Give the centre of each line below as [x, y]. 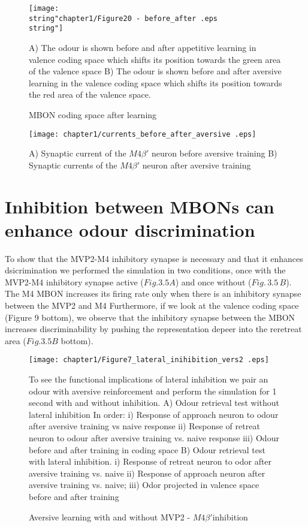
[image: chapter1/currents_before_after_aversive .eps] [143, 134]
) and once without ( [213, 281]
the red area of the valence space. [90, 94]
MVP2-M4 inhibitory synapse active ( [74, 281]
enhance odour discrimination [130, 229]
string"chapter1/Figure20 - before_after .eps [123, 18]
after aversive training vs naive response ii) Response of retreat [144, 426]
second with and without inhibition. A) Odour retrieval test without [154, 403]
